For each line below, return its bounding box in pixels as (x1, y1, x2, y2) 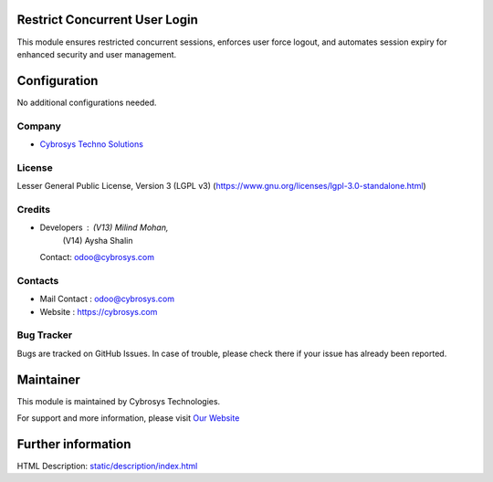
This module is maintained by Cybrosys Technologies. (16, 395, 221, 406)
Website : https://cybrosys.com (39, 306, 158, 317)
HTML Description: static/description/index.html (16, 460, 198, 471)
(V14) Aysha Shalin (62, 235, 133, 246)
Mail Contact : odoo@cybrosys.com (39, 293, 175, 305)
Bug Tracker (16, 329, 73, 341)
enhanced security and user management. (16, 48, 177, 59)
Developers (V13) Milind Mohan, (39, 222, 169, 233)
